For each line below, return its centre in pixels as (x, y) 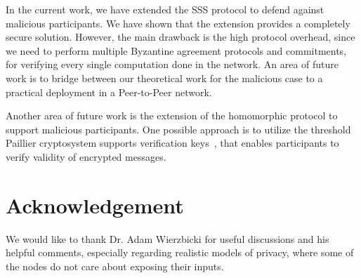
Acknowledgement (95, 205)
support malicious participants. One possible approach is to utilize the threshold (178, 129)
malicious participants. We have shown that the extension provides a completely (178, 23)
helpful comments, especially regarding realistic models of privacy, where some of (180, 252)
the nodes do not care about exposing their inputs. (115, 266)
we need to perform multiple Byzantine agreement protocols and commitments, (176, 50)
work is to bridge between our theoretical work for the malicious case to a (164, 78)
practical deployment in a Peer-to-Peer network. (109, 92)
